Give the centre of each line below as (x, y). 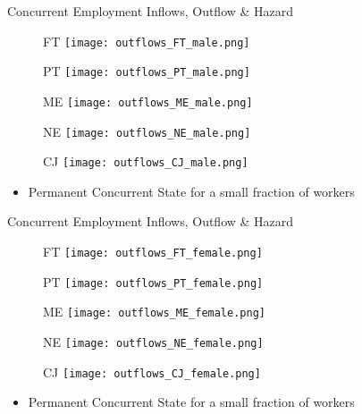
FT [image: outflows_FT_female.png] (153, 252)
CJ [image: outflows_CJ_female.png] (152, 372)
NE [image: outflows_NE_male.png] (147, 131)
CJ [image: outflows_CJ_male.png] (146, 161)
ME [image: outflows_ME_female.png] (154, 312)
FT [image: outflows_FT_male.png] (147, 41)
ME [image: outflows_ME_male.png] (148, 101)
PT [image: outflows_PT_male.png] (147, 71)
